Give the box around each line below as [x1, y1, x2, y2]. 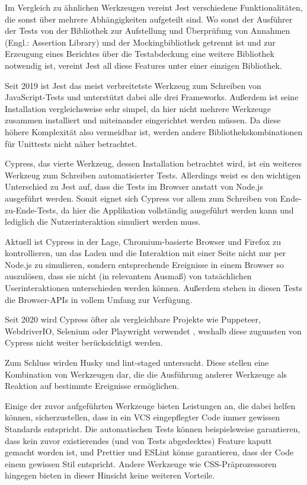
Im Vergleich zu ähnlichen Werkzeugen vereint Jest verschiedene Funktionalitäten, [5, 1, 303, 13]
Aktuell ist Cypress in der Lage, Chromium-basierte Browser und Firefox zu [5, 235, 281, 247]
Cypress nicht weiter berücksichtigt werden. [5, 336, 163, 349]
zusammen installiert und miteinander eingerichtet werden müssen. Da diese [5, 114, 281, 126]
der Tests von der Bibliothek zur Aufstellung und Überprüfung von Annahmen [5, 24, 290, 37]
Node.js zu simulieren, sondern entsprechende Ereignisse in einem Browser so [5, 258, 284, 270]
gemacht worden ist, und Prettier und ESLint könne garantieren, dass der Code [5, 446, 294, 458]
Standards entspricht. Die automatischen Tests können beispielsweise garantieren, [5, 423, 300, 435]
